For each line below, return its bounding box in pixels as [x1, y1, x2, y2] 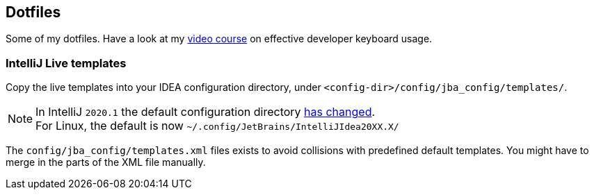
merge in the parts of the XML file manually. [6, 156, 206, 169]
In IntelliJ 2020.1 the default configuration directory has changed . [35, 105, 376, 119]
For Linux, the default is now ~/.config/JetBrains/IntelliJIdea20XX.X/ [35, 119, 399, 133]
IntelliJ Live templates [6, 56, 127, 70]
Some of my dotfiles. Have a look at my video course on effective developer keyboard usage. [6, 33, 433, 45]
